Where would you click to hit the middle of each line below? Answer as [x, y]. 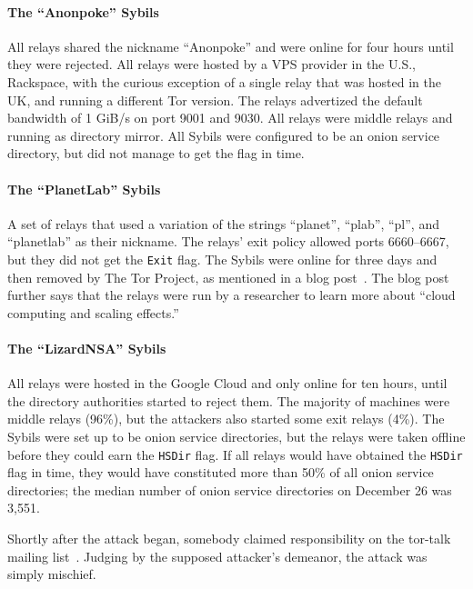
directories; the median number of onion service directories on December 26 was [230, 489]
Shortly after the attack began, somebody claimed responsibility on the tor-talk [229, 538]
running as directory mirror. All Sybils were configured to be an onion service [224, 135]
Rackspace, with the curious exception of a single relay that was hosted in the [225, 81]
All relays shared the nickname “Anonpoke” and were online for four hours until [231, 46]
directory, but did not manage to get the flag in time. [156, 153]
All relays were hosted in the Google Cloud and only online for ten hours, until [227, 383]
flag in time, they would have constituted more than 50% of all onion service [221, 472]
